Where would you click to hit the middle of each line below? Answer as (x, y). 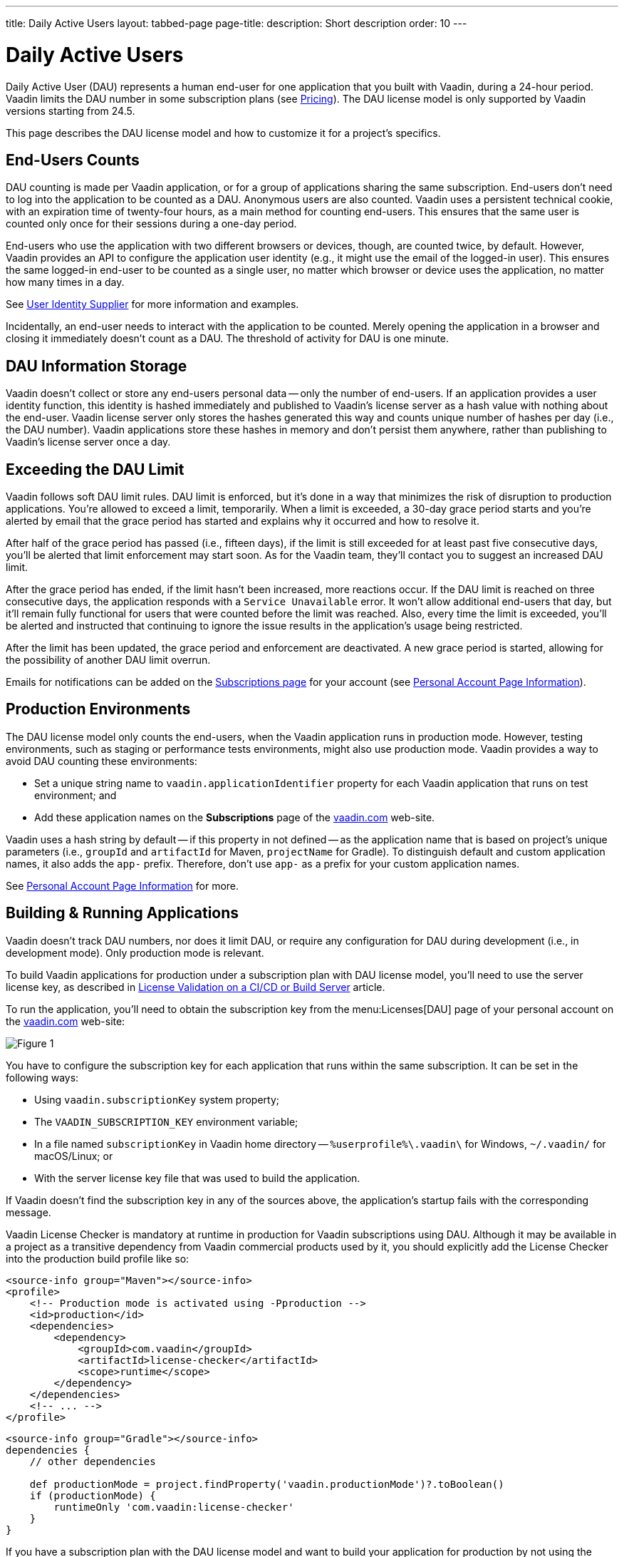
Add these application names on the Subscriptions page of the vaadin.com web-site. (235, 817)
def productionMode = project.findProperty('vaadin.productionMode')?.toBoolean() (267, 1484)
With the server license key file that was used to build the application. (197, 1178)
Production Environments (98, 709)
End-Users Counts (73, 160)
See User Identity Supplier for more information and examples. (152, 304)
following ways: (42, 1077)
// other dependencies (93, 1461)
